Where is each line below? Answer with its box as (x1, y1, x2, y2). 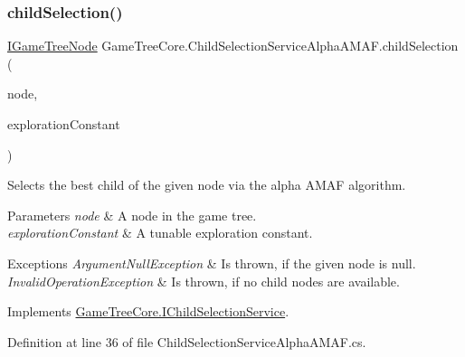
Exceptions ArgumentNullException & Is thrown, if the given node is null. (7, 253, 416, 272)
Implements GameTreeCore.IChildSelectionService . (7, 302, 289, 321)
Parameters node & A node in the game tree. (7, 205, 257, 224)
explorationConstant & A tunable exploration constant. (7, 223, 313, 242)
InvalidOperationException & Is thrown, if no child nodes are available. (7, 271, 400, 290)
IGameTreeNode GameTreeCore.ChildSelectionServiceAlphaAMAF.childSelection (7, 36, 459, 55)
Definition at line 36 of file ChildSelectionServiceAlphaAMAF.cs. (7, 332, 366, 351)
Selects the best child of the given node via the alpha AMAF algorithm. (7, 175, 406, 194)
